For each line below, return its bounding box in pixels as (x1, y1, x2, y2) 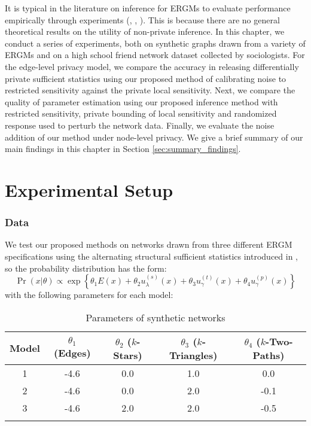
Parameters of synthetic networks (86, 310, 225, 324)
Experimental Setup (5, 177, 173, 202)
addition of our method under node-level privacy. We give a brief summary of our (5, 130, 303, 143)
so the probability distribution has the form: (5, 261, 167, 274)
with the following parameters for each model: (5, 288, 173, 301)
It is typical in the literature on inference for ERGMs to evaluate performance (5, 2, 291, 14)
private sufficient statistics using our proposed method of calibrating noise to (5, 72, 286, 84)
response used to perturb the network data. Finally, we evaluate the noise (5, 118, 275, 131)
